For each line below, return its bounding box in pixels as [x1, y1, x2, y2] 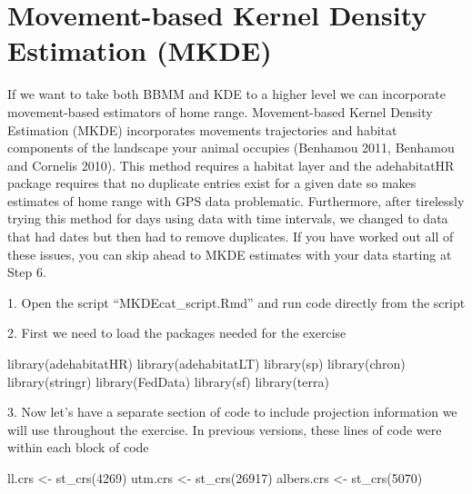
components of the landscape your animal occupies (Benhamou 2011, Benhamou [7, 138, 455, 157]
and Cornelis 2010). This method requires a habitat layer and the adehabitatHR [7, 155, 455, 174]
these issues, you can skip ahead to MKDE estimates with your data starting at [7, 244, 452, 263]
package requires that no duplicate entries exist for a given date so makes [7, 173, 417, 193]
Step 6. [7, 262, 46, 282]
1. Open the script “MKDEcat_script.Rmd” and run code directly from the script [7, 292, 466, 311]
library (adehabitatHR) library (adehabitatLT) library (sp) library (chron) [7, 354, 406, 373]
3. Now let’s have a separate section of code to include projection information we [7, 402, 457, 421]
